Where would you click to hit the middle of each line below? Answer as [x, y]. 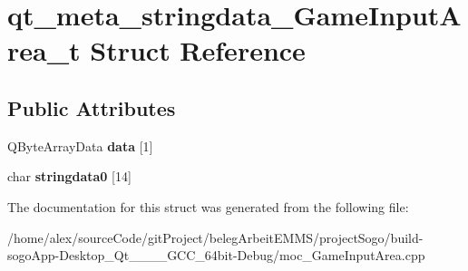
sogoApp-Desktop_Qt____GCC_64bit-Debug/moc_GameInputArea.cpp [216, 255]
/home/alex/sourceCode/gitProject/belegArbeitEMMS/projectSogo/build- [215, 237]
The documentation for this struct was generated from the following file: [208, 206]
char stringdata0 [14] [69, 176]
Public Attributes [92, 107]
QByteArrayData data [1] [80, 145]
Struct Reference [198, 50]
